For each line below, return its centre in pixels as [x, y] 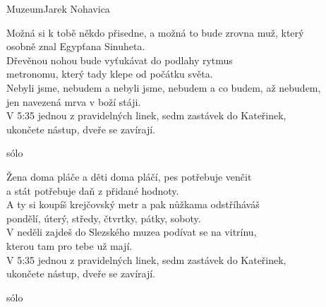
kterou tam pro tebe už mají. [70, 245]
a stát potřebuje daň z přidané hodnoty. [93, 190]
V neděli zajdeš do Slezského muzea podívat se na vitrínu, [132, 232]
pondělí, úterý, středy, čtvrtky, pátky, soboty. [104, 218]
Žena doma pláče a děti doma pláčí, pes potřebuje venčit [129, 176]
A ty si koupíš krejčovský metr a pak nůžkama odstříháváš [133, 204]
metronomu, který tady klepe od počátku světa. [110, 74]
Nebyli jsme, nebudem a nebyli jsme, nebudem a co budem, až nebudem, [164, 87]
